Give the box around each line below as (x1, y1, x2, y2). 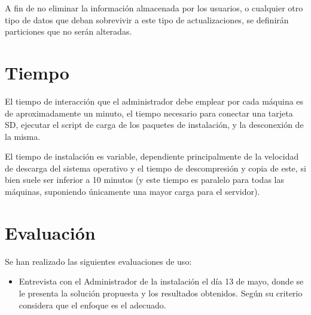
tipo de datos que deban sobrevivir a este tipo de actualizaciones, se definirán (5, 13, 289, 26)
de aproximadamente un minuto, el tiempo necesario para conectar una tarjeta (5, 106, 293, 119)
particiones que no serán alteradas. (5, 25, 132, 38)
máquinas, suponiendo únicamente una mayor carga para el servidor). (5, 185, 260, 198)
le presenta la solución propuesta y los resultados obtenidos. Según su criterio (19, 286, 303, 299)
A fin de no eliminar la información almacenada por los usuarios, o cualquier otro (5, 2, 303, 14)
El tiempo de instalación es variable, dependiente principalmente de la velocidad (5, 150, 299, 163)
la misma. (5, 130, 41, 142)
